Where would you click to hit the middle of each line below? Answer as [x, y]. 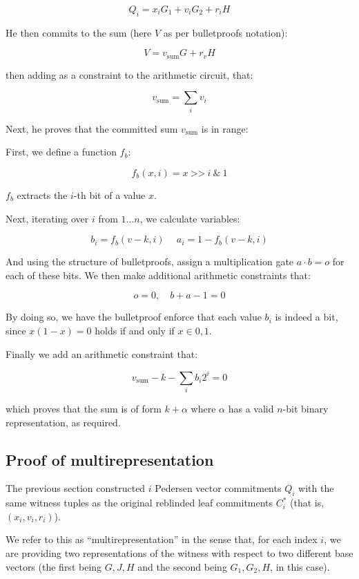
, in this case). [300, 566]
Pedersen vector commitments [218, 488]
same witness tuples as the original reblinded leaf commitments [139, 503]
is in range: [225, 128]
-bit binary [305, 408]
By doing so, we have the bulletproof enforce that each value [134, 317]
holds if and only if [135, 330]
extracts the [42, 194]
